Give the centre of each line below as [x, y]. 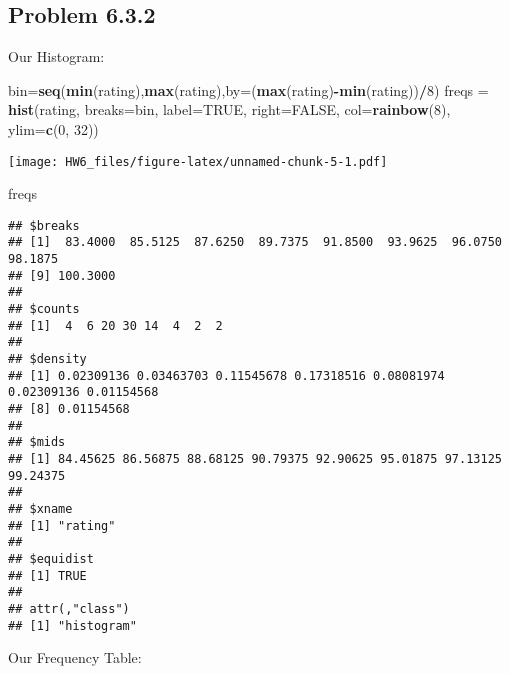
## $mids [37, 442]
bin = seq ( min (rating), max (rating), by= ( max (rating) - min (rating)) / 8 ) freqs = [248, 89]
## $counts [44, 309]
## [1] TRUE [47, 575]
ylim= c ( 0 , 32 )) [53, 128]
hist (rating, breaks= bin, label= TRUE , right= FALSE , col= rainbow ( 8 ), [229, 109]
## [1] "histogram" [72, 625]
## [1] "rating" [62, 525]
